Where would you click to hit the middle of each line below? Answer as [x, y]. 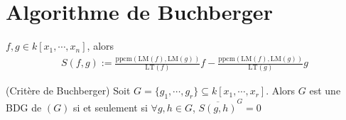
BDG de [24, 107]
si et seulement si [110, 107]
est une [325, 91]
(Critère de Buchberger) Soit [68, 91]
